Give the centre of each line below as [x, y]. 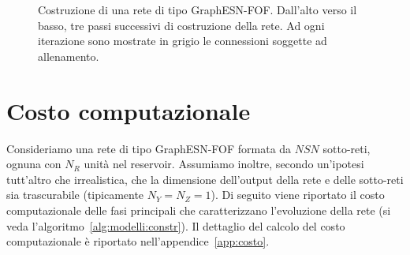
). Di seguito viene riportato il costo [298, 195]
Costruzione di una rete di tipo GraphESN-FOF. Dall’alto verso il [198, 10]
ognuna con [34, 164]
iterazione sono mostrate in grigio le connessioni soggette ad [183, 41]
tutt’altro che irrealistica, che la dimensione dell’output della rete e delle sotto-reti [205, 179]
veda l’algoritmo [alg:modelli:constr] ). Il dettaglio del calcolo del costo [176, 225]
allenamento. [69, 56]
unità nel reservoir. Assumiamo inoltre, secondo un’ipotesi [224, 164]
